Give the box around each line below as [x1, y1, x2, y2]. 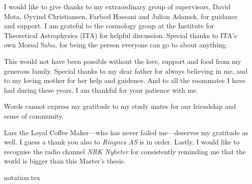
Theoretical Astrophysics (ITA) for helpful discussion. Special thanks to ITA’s [4, 30, 237, 40]
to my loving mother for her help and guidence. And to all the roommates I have [4, 75, 246, 85]
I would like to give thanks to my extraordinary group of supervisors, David [4, 1, 231, 11]
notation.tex [4, 172, 40, 182]
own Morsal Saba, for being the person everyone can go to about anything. [4, 40, 228, 50]
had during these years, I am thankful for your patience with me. [4, 84, 198, 95]
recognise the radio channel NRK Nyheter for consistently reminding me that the [4, 146, 246, 156]
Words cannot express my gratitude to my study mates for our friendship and [4, 101, 236, 111]
